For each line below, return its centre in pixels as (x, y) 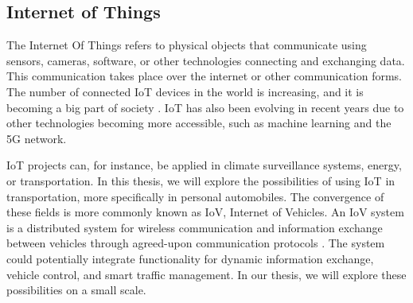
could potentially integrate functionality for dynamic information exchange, (190, 258)
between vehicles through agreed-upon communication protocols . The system (196, 243)
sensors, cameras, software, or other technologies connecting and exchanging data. (206, 60)
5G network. (37, 138)
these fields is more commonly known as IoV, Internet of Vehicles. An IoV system (205, 212)
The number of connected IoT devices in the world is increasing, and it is (185, 91)
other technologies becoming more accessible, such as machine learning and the (199, 123)
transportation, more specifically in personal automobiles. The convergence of (195, 196)
